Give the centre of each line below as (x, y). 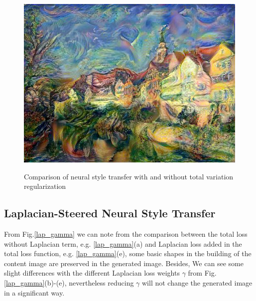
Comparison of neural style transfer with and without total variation (129, 176)
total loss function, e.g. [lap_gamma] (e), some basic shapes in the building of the (128, 253)
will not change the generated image (197, 282)
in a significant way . (34, 292)
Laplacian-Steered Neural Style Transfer (110, 213)
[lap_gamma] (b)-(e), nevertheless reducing (69, 282)
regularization (45, 186)
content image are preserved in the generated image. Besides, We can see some (124, 263)
